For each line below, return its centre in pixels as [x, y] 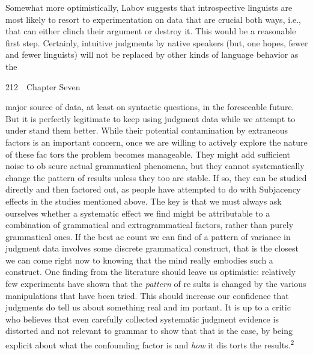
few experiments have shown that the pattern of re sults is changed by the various [156, 284]
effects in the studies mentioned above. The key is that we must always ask [144, 201]
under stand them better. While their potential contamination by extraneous [147, 130]
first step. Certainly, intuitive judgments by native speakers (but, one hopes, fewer [157, 42]
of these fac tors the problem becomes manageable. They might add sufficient [148, 154]
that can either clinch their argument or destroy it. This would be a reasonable [151, 31]
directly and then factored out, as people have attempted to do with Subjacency [153, 189]
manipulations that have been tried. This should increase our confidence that [147, 295]
